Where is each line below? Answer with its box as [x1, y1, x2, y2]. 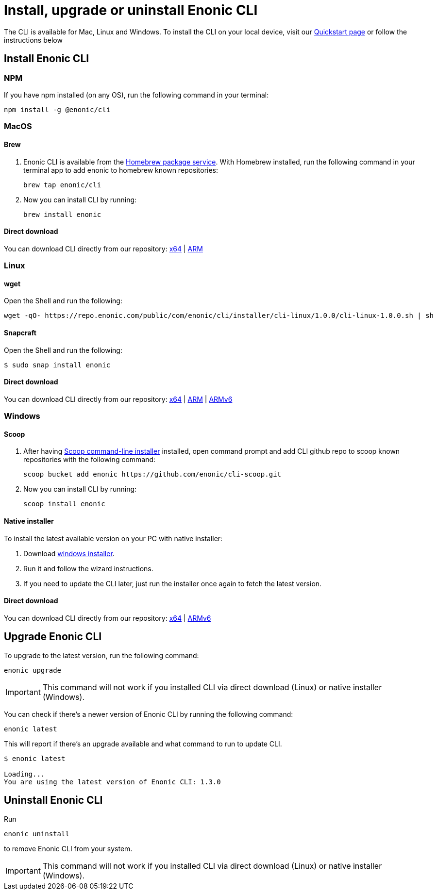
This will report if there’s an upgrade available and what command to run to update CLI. [4, 739, 282, 748]
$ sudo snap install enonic [4, 361, 111, 369]
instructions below [4, 35, 63, 44]
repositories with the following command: [23, 455, 156, 464]
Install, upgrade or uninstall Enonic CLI [4, 2, 258, 18]
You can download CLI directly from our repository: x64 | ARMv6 [4, 613, 211, 622]
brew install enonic [23, 210, 101, 218]
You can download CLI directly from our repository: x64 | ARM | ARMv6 [4, 395, 233, 403]
